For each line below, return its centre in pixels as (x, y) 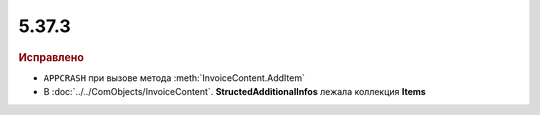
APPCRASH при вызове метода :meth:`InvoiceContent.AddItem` (174, 77)
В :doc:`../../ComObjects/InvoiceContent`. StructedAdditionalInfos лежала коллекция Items (235, 92)
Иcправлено (51, 57)
